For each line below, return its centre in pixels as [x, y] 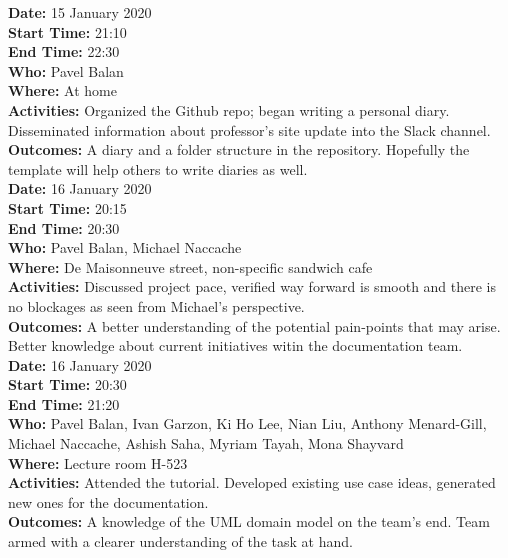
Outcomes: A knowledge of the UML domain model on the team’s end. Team [249, 521]
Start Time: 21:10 [67, 31]
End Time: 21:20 [64, 403]
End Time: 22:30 [64, 51]
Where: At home [62, 90]
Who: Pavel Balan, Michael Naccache [125, 247]
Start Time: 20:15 [67, 207]
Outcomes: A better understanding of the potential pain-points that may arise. [254, 325]
